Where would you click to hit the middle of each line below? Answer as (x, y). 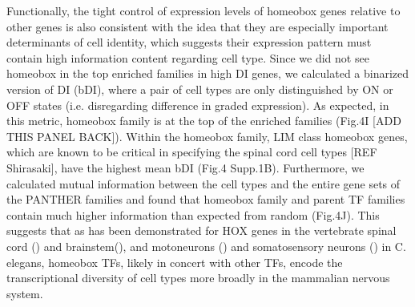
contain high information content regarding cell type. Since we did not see (188, 57)
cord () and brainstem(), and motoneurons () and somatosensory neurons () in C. (206, 246)
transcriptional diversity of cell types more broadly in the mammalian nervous (198, 278)
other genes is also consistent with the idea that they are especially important (197, 26)
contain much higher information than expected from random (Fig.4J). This (193, 214)
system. (25, 293)
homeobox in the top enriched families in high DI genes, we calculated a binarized (208, 73)
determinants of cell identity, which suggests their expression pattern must (189, 42)
